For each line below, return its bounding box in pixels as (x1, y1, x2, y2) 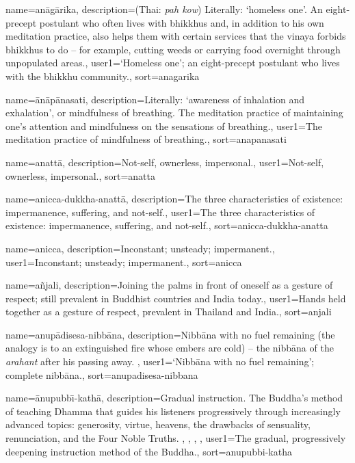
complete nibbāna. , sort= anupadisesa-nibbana (5, 367, 198, 382)
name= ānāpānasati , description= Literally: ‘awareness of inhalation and (5, 92, 305, 106)
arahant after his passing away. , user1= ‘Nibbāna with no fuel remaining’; (5, 354, 315, 369)
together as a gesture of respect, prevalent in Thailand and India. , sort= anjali (5, 304, 332, 319)
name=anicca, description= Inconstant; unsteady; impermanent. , (5, 241, 275, 255)
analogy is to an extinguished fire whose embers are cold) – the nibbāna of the (5, 341, 334, 355)
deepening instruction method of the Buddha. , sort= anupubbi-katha (5, 444, 292, 458)
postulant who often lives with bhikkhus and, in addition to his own (39, 15, 324, 29)
